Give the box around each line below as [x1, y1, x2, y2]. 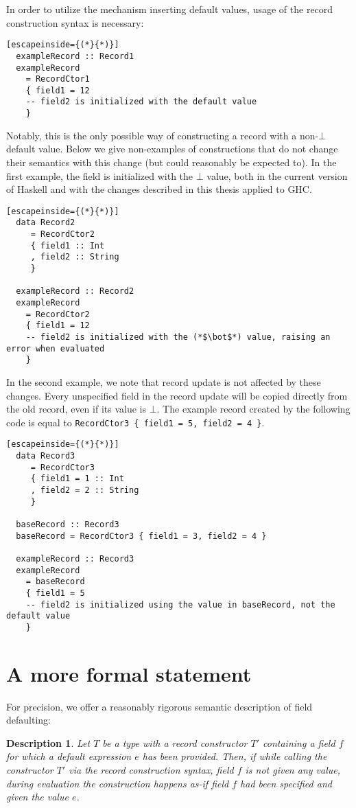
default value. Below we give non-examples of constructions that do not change [6, 141, 338, 156]
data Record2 [16, 218, 75, 228]
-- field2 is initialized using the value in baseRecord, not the [25, 599, 335, 610]
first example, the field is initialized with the [6, 168, 193, 183]
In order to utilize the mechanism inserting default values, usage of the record [6, 2, 333, 16]
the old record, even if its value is [6, 402, 146, 416]
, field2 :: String [30, 252, 119, 262]
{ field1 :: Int [30, 240, 105, 251]
